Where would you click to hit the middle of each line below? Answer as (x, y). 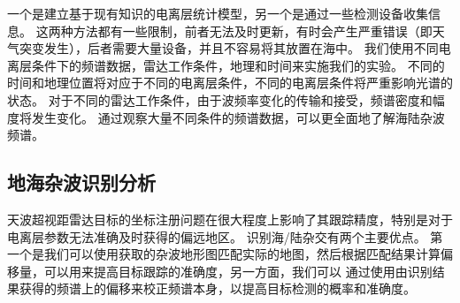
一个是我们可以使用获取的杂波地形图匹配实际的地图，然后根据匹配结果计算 (224, 254)
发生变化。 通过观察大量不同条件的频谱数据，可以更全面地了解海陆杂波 (238, 117)
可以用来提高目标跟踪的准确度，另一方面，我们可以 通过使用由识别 (238, 271)
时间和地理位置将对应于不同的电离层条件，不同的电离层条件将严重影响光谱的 (230, 83)
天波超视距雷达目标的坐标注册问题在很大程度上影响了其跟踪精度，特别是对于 (230, 219)
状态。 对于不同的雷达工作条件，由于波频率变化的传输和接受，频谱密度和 (220, 99)
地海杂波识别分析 (81, 182)
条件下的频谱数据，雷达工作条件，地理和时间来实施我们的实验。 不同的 (238, 65)
